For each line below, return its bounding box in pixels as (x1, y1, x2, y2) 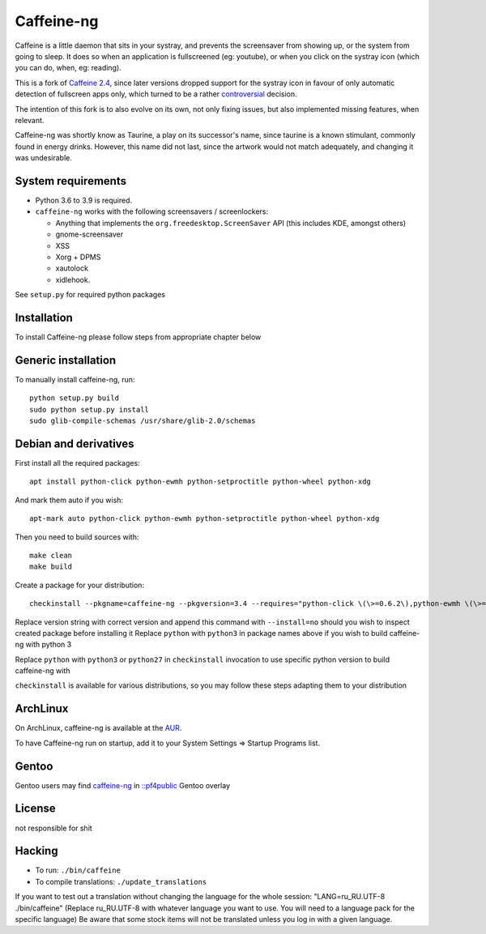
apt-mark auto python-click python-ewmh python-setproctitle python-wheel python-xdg (29, 514, 380, 523)
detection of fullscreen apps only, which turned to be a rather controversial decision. (15, 89, 297, 99)
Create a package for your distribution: (15, 580, 145, 590)
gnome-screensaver (55, 229, 124, 239)
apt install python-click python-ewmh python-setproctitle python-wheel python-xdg (29, 477, 372, 486)
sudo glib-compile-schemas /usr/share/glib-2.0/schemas (29, 416, 256, 425)
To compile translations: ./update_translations (35, 876, 207, 886)
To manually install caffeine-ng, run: (15, 374, 135, 384)
